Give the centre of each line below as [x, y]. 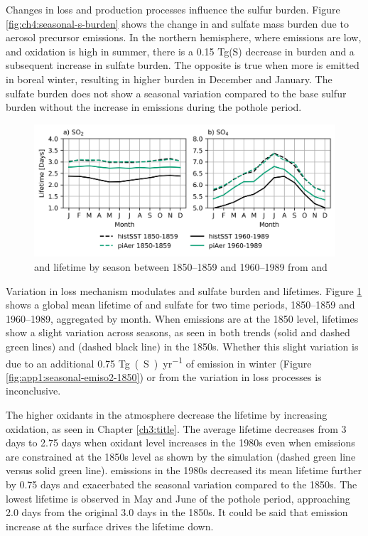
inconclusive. [33, 391]
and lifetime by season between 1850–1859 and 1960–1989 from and [181, 267]
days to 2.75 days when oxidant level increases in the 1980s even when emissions [180, 443]
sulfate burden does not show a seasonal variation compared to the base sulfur [176, 93]
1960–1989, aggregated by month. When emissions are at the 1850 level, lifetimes [182, 318]
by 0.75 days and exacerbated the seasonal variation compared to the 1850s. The [182, 484]
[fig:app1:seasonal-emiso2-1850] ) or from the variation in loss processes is [164, 376]
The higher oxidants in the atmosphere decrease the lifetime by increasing [167, 415]
